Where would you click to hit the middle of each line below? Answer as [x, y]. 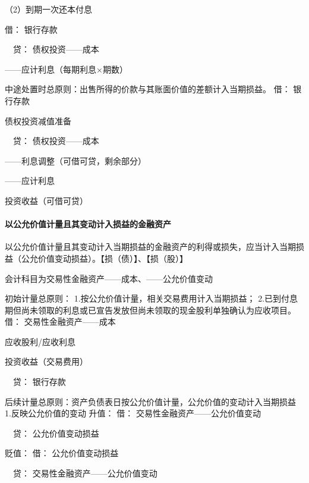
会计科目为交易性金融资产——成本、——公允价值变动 [109, 278]
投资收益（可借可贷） [46, 200]
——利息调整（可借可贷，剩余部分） [75, 160]
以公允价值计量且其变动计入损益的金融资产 [88, 224]
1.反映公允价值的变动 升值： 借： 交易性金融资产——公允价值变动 [133, 413]
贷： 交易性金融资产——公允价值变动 [85, 473]
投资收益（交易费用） [46, 361]
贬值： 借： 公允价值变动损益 [62, 453]
